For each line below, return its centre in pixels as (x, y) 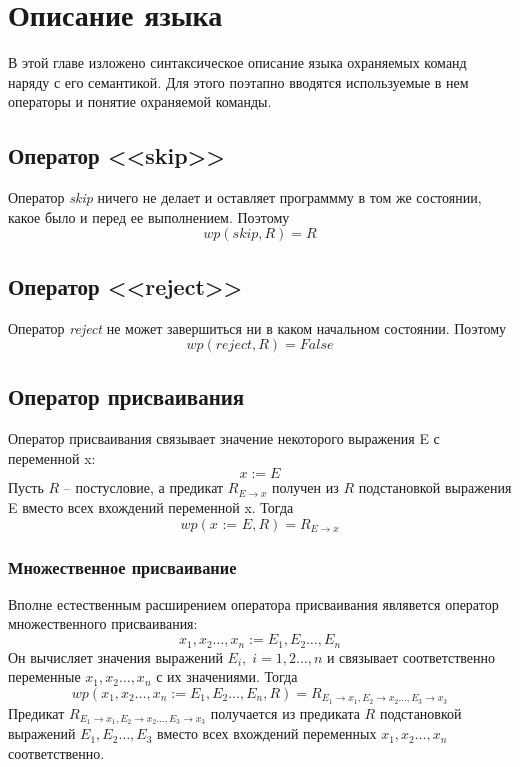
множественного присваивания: (103, 623)
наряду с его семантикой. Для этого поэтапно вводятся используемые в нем (238, 81)
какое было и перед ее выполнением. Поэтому (149, 216)
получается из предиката (285, 712)
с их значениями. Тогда (227, 676)
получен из (305, 487)
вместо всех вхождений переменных (267, 733)
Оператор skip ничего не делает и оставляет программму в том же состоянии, (245, 197)
